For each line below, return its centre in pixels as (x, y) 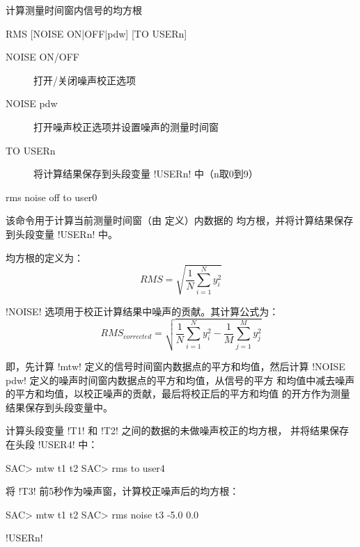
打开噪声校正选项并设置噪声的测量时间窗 (126, 126)
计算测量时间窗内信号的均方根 (74, 10)
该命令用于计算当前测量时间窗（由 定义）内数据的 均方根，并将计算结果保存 (180, 220)
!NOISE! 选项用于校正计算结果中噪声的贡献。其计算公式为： (142, 311)
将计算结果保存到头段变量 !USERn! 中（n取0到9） (146, 174)
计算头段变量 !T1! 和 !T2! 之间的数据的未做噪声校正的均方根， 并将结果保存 (178, 430)
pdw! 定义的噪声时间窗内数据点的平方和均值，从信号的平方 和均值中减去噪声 (180, 380)
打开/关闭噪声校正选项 (85, 80)
